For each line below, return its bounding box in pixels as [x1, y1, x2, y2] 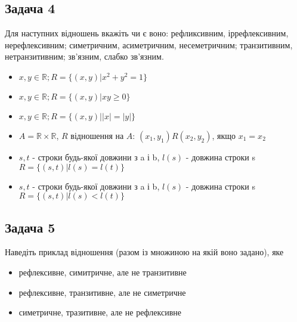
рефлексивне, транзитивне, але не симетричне [18, 286, 186, 298]
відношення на [70, 129, 124, 141]
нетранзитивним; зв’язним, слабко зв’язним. [5, 50, 164, 63]
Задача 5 [5, 218, 55, 236]
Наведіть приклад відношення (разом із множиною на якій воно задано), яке [5, 246, 284, 258]
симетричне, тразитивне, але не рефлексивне [18, 306, 182, 318]
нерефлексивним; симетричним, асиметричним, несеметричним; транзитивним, [5, 38, 293, 51]
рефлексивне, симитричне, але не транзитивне [18, 265, 187, 278]
